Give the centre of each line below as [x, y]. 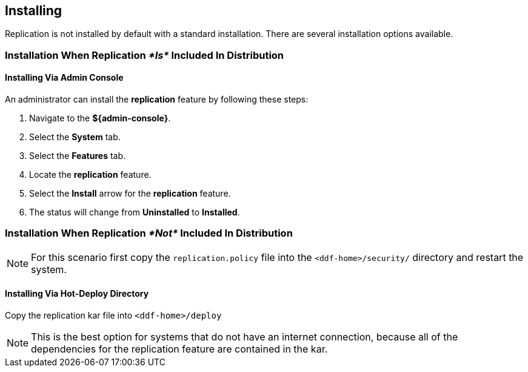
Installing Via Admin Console [64, 78]
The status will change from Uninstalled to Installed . [135, 212]
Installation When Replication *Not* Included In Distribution [149, 233]
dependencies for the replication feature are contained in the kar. [179, 349]
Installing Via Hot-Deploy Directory [77, 294]
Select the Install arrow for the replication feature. [130, 194]
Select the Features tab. [78, 156]
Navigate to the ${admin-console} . [100, 118]
